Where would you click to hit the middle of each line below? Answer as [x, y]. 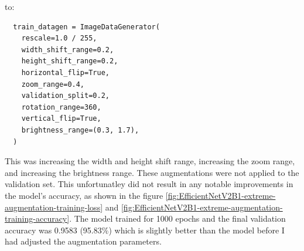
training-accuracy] [37, 218]
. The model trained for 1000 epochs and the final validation [177, 218]
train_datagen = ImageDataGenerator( [86, 27]
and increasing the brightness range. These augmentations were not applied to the [152, 172]
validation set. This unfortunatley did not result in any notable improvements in [149, 184]
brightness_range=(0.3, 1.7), [80, 130]
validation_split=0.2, [65, 96]
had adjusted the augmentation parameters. [83, 241]
